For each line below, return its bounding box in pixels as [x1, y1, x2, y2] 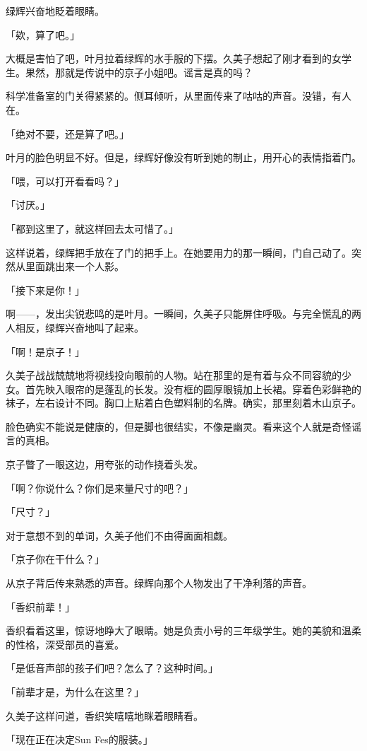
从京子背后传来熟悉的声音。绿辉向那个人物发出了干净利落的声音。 [6, 576, 312, 590]
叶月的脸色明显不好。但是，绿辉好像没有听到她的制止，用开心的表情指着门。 [6, 150, 361, 165]
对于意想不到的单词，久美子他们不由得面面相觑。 [6, 528, 233, 542]
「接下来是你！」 [6, 282, 85, 297]
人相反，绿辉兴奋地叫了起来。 [6, 320, 144, 334]
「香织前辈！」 [6, 599, 75, 614]
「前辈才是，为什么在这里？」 [6, 685, 144, 699]
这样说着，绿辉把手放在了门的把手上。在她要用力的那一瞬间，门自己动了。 [6, 245, 351, 260]
